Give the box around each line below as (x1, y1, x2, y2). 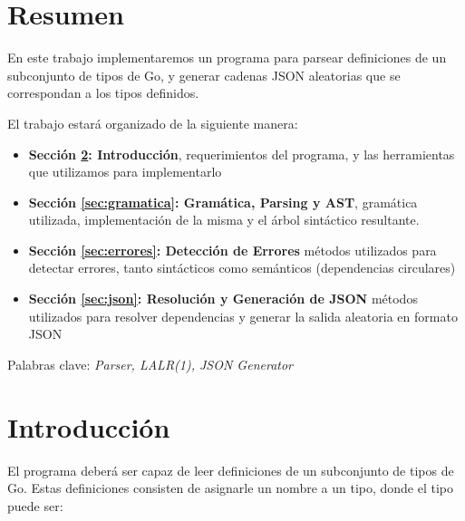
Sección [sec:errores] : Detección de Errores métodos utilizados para (28, 240, 437, 259)
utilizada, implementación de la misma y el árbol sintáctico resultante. (28, 210, 420, 229)
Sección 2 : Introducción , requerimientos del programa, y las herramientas (28, 144, 455, 163)
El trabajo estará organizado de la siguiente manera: (7, 113, 298, 132)
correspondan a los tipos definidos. (7, 83, 199, 102)
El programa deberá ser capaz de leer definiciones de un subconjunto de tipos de (7, 460, 454, 479)
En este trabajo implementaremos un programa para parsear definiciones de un (7, 48, 447, 67)
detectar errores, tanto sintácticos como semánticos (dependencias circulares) (28, 258, 456, 277)
